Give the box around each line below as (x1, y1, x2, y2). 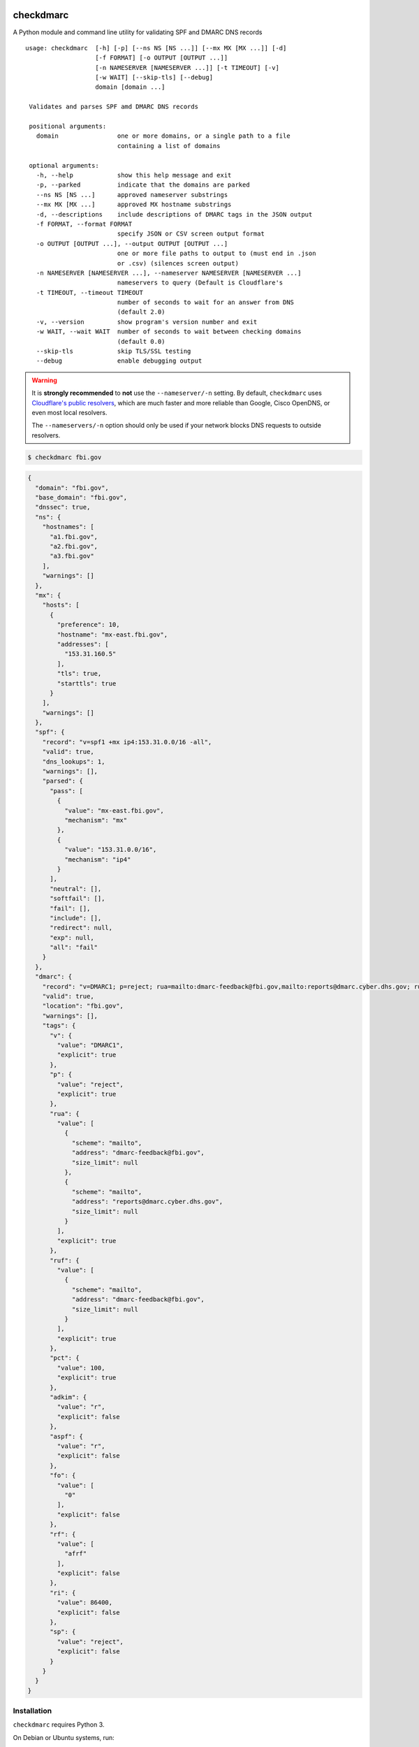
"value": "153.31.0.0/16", (64, 846, 157, 854)
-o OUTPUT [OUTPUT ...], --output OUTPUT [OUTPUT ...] (36, 240, 228, 247)
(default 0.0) (117, 338, 166, 345)
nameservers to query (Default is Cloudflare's (117, 279, 284, 287)
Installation (13, 1706, 52, 1716)
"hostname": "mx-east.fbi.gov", (57, 630, 168, 639)
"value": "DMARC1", (57, 1041, 124, 1049)
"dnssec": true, (35, 503, 91, 512)
